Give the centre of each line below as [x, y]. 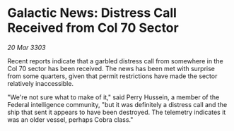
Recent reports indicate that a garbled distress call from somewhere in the [116, 61]
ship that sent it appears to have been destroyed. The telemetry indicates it [117, 112]
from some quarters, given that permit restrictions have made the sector [112, 76]
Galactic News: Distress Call [92, 13]
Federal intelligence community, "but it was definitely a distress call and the [117, 104]
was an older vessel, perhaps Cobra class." [70, 119]
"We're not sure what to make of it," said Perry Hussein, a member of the [113, 97]
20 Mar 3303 [27, 47]
